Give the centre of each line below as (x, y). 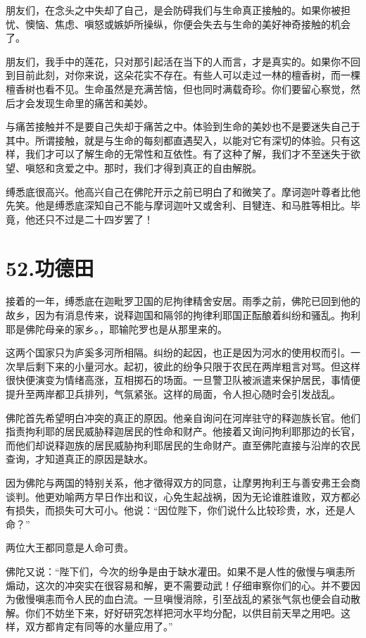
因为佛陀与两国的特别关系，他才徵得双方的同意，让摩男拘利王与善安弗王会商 (183, 482)
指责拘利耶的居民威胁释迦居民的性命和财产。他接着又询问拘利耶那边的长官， (183, 431)
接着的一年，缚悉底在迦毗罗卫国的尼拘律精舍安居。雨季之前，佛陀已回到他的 (183, 301)
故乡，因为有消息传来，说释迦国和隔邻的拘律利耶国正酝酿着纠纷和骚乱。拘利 (183, 315)
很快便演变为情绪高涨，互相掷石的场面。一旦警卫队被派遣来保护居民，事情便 (183, 380)
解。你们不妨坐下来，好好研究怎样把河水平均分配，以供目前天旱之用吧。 (173, 612)
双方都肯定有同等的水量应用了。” (99, 626)
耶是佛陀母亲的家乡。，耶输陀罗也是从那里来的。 (116, 329)
